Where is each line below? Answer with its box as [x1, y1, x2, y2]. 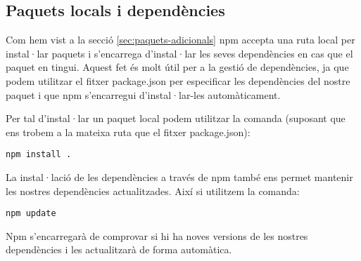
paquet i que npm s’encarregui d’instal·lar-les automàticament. [6, 87, 281, 102]
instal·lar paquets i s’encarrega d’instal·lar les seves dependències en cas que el [6, 46, 353, 60]
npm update [6, 208, 56, 219]
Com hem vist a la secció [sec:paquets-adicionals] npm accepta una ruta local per [6, 32, 355, 47]
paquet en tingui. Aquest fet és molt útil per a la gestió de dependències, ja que [6, 60, 349, 74]
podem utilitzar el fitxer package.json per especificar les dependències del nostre [6, 73, 350, 88]
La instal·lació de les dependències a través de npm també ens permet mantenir [6, 170, 353, 185]
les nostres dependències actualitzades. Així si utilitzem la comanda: [6, 183, 300, 198]
